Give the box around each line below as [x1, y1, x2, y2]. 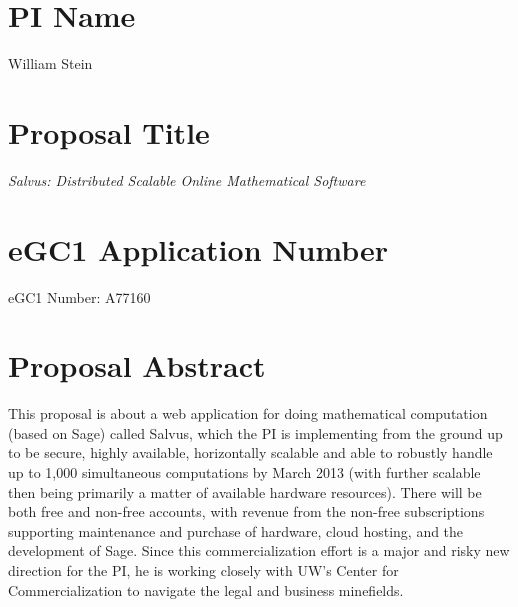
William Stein [8, 53, 93, 74]
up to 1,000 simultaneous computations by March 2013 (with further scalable [8, 462, 481, 483]
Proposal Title [8, 111, 210, 152]
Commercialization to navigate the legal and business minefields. [8, 579, 404, 600]
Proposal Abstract [8, 345, 266, 386]
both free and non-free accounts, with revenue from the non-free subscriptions [8, 501, 485, 522]
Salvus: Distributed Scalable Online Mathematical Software [8, 169, 366, 190]
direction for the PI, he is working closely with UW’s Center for [8, 560, 399, 581]
